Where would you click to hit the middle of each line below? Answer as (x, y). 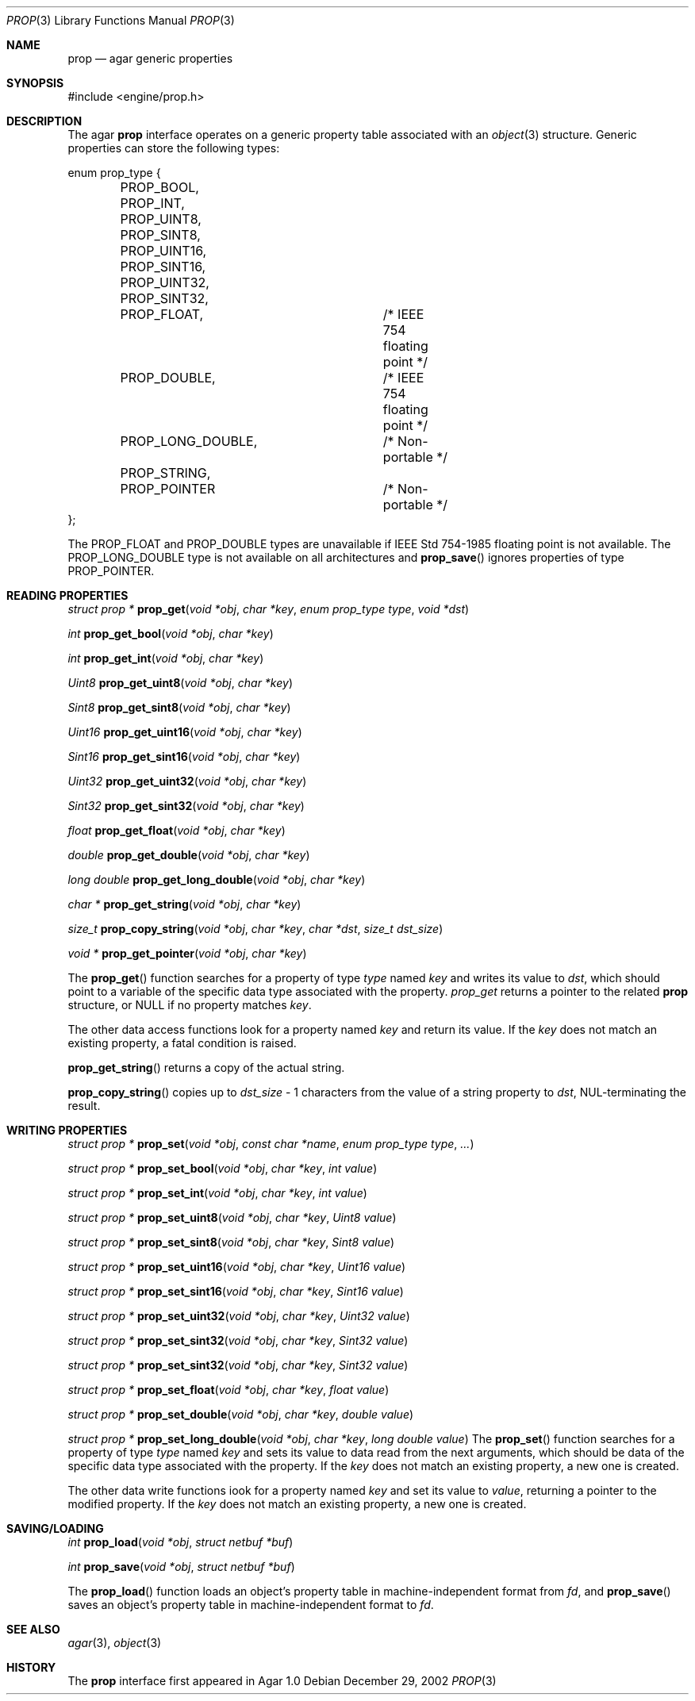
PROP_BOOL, (159, 187)
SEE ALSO (33, 1629)
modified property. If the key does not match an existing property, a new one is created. (297, 1504)
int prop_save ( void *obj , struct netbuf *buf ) (181, 1567)
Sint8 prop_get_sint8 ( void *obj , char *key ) (179, 707)
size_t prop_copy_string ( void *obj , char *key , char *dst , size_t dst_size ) (255, 929)
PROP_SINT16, (163, 267)
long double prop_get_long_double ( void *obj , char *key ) (217, 879)
